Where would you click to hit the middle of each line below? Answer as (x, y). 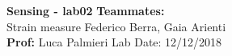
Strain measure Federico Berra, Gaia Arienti (116, 26)
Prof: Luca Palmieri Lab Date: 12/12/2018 (114, 42)
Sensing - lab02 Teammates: (86, 10)
